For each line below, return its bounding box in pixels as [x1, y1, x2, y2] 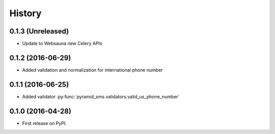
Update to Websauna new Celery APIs [22, 41, 102, 47]
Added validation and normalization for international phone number [22, 66, 163, 73]
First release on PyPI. [22, 120, 67, 126]
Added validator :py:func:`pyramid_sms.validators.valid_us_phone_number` [22, 93, 180, 99]
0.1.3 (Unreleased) [9, 27, 69, 36]
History [9, 8, 42, 19]
